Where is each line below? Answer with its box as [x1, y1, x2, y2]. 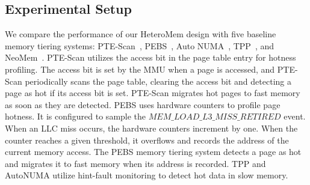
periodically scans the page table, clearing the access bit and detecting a [25, 74, 291, 87]
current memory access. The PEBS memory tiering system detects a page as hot [5, 145, 302, 158]
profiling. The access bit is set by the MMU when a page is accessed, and [5, 62, 275, 75]
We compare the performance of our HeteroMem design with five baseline [5, 28, 276, 40]
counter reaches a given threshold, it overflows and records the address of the [5, 133, 289, 146]
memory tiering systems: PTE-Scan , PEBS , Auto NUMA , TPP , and [5, 39, 274, 52]
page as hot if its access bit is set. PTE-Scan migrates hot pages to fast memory [5, 86, 300, 99]
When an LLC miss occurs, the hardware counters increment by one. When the [5, 121, 298, 134]
